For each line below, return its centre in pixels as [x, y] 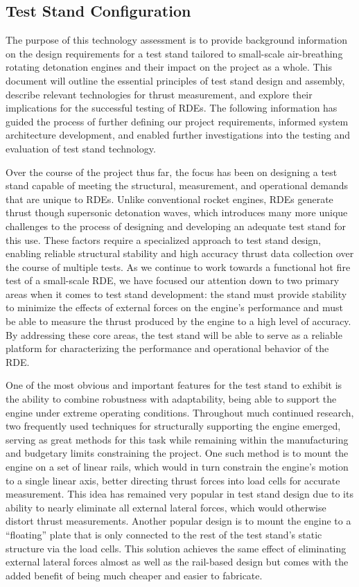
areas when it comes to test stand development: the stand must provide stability [176, 293]
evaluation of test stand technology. [81, 148]
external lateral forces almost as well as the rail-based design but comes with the [177, 562]
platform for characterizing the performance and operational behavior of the [167, 348]
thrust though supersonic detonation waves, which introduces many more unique [177, 212]
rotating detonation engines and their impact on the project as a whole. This [169, 67]
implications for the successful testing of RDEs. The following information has [172, 108]
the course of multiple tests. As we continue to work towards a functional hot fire [178, 266]
